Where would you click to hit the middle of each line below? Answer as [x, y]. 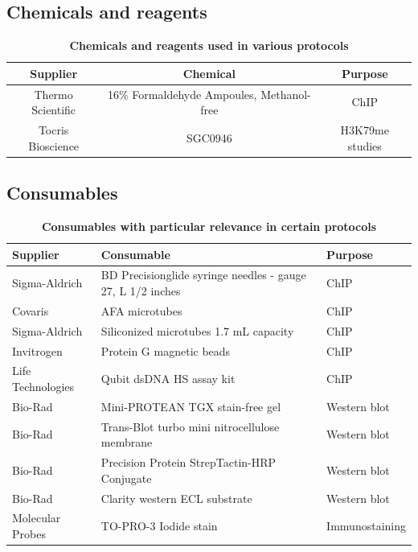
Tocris [53, 130]
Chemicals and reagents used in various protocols [209, 45]
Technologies [43, 386]
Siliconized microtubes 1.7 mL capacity [197, 330]
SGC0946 [209, 137]
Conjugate [126, 478]
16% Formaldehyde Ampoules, [182, 94]
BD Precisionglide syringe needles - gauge [203, 275]
